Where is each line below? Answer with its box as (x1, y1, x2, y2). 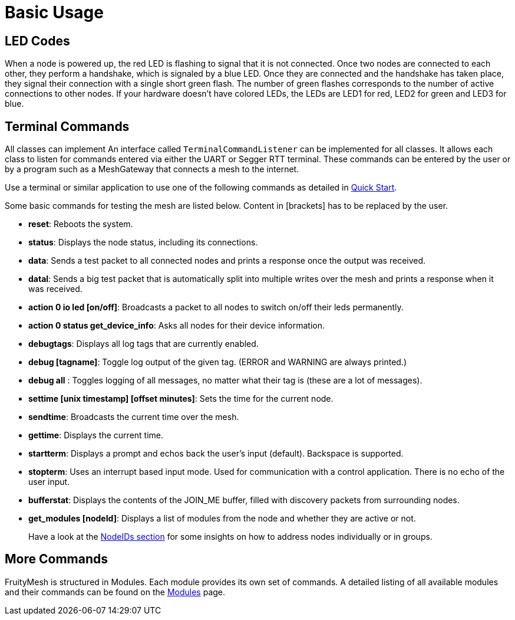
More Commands (5, 552, 108, 567)
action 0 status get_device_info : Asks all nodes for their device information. (28, 320, 325, 331)
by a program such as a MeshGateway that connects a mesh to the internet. (5, 164, 299, 175)
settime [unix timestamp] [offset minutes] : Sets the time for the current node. (28, 393, 334, 404)
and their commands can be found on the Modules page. (5, 586, 226, 597)
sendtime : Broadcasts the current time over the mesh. (28, 412, 239, 422)
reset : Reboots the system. (28, 219, 133, 229)
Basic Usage (5, 2, 104, 22)
